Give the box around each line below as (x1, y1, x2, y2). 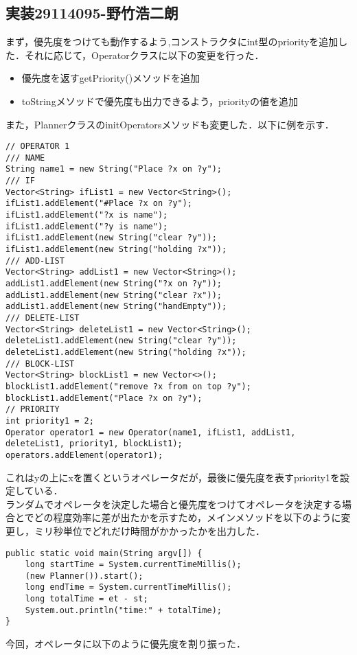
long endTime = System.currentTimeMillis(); (25, 582, 232, 593)
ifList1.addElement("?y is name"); (5, 221, 168, 231)
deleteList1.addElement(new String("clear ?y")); (5, 336, 237, 346)
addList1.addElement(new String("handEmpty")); (5, 301, 227, 312)
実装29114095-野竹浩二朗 (5, 2, 178, 23)
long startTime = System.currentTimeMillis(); (25, 560, 242, 570)
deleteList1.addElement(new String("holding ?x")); (5, 347, 246, 357)
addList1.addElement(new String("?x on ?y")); (5, 279, 222, 289)
